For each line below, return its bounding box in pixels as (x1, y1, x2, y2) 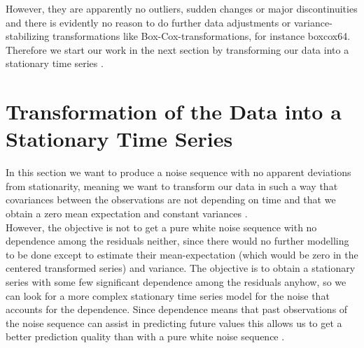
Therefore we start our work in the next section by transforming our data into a (6, 42, 349, 57)
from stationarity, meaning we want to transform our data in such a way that (6, 178, 338, 193)
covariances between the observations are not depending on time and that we (6, 192, 336, 207)
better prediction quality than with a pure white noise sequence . (6, 329, 285, 344)
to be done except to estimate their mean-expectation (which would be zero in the (6, 247, 358, 261)
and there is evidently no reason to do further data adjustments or (6, 15, 291, 29)
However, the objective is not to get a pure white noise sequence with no (6, 219, 317, 234)
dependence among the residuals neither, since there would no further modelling (6, 233, 349, 248)
